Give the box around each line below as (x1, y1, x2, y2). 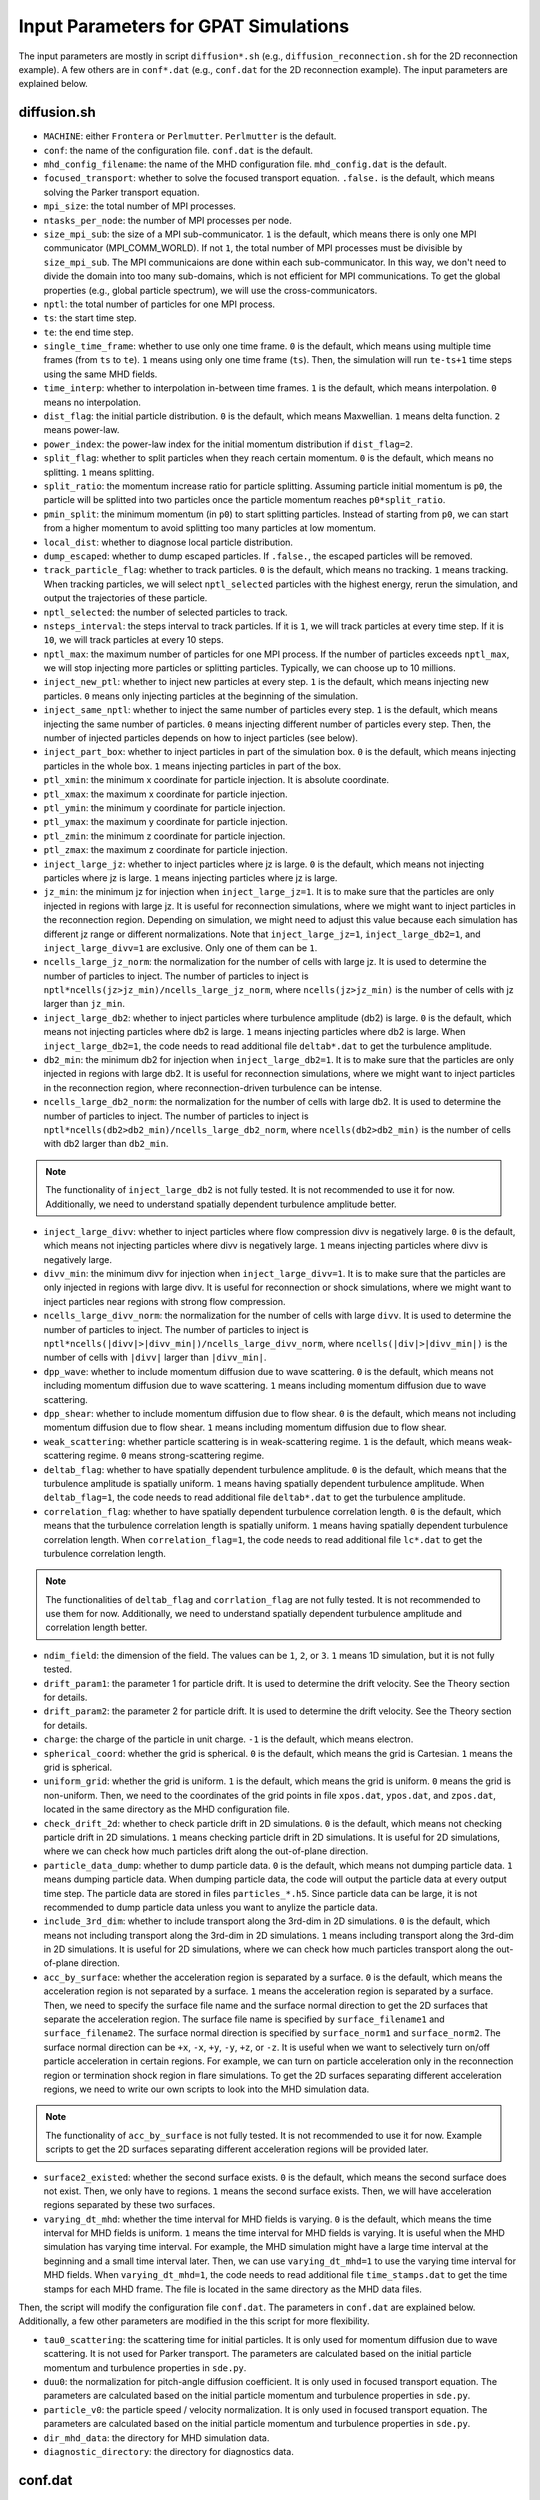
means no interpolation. (43, 396, 142, 408)
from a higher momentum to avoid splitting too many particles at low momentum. (43, 522, 377, 534)
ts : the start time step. (43, 312, 137, 324)
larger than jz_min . (43, 998, 125, 1010)
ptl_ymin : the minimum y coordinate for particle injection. (43, 801, 286, 814)
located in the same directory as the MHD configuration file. (43, 1803, 290, 1815)
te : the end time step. (43, 326, 134, 338)
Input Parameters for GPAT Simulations (18, 15, 350, 37)
